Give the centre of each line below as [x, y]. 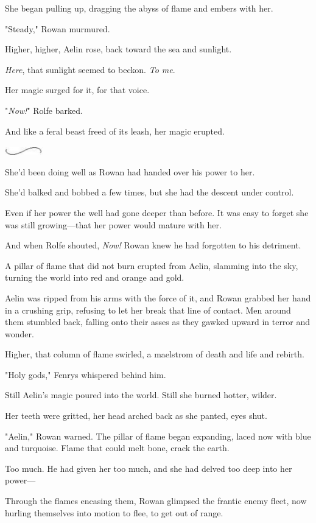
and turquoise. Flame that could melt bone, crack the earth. [117, 448]
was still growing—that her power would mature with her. [113, 224]
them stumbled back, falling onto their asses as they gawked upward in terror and [158, 322]
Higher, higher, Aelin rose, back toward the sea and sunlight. [118, 49]
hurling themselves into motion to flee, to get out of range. [114, 512]
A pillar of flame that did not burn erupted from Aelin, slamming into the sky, [152, 265]
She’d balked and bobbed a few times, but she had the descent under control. [149, 192]
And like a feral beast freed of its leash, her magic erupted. [115, 131]
